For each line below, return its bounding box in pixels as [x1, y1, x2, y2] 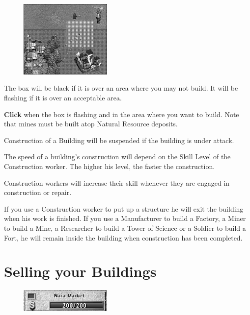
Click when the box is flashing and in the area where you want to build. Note [4, 109, 239, 119]
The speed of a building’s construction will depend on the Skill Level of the [4, 151, 231, 162]
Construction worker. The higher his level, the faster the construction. [4, 161, 215, 171]
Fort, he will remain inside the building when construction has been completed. [4, 232, 243, 242]
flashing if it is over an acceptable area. [4, 93, 122, 103]
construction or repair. [4, 187, 72, 197]
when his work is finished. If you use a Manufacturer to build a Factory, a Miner [4, 213, 246, 223]
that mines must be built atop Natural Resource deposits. [4, 119, 178, 129]
